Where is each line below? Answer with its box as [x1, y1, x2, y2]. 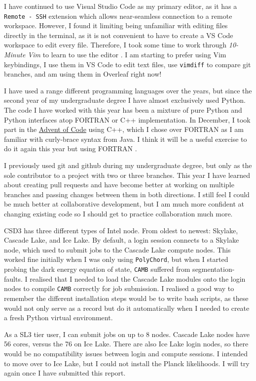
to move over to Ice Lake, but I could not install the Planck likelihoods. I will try [4, 358, 250, 368]
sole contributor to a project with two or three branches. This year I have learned [4, 169, 251, 180]
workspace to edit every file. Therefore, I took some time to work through [4, 40, 227, 50]
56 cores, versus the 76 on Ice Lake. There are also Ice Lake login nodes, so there [4, 339, 249, 349]
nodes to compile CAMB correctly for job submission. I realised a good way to [4, 283, 234, 294]
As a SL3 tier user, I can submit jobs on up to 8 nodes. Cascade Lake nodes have [4, 329, 250, 339]
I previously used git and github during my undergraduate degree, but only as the [4, 160, 252, 170]
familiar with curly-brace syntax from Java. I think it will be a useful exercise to [4, 133, 247, 144]
